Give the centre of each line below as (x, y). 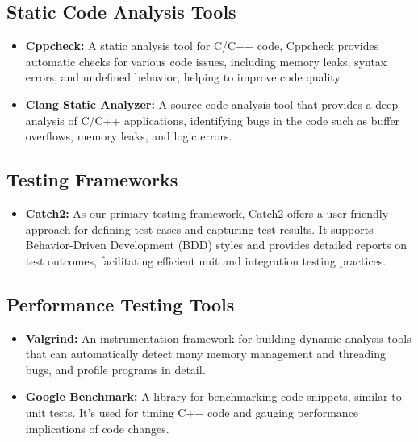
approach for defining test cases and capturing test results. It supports (199, 229)
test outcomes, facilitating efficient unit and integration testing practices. (206, 260)
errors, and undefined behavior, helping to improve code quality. (184, 77)
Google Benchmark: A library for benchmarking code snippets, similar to (213, 396)
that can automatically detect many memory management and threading (205, 354)
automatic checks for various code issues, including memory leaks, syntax (206, 61)
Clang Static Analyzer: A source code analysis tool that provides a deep (212, 104)
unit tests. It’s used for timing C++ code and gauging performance (192, 412)
